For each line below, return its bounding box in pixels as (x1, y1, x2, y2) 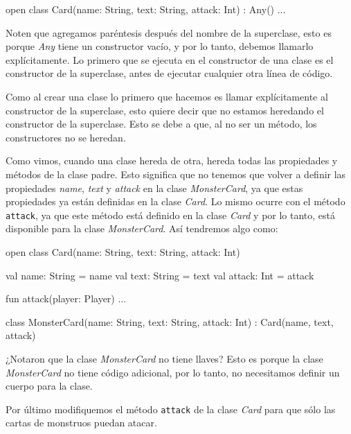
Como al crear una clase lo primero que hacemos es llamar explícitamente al (6, 89, 328, 103)
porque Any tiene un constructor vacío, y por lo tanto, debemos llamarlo (6, 39, 314, 53)
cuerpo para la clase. (6, 379, 93, 393)
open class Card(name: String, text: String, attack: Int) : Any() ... (6, 2, 286, 16)
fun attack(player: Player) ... (6, 291, 127, 306)
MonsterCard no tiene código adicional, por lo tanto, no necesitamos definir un (6, 365, 340, 379)
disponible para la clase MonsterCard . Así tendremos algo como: (6, 221, 278, 236)
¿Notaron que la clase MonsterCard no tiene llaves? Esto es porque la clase (6, 351, 323, 365)
